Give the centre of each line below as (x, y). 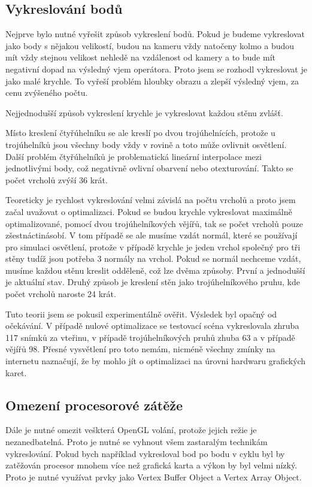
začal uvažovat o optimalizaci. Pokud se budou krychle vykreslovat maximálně (149, 211)
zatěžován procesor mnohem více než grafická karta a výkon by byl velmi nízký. (152, 465)
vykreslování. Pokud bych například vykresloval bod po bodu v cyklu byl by (145, 453)
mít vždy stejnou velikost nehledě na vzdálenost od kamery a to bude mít (140, 57)
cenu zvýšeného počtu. (47, 93)
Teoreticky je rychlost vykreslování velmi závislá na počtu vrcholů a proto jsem (151, 200)
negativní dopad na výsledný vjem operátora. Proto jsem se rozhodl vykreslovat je (156, 69)
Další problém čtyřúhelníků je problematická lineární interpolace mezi (134, 156)
